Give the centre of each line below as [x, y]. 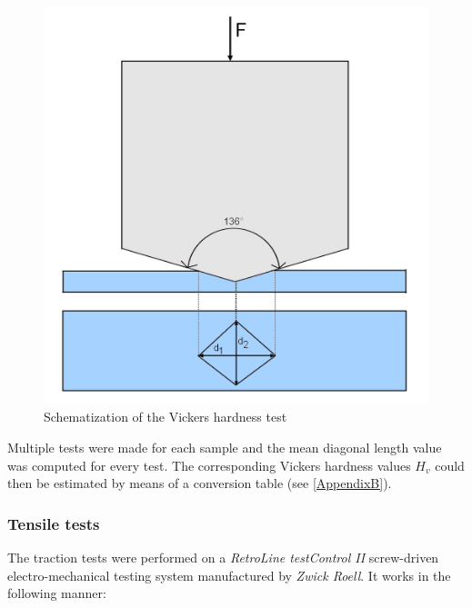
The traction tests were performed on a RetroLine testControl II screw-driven [223, 557]
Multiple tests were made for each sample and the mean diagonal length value [225, 447]
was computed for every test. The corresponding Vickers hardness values [209, 465]
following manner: [57, 593]
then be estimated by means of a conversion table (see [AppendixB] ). [200, 483]
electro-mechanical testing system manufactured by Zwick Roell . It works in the [229, 575]
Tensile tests [54, 523]
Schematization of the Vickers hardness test [166, 417]
